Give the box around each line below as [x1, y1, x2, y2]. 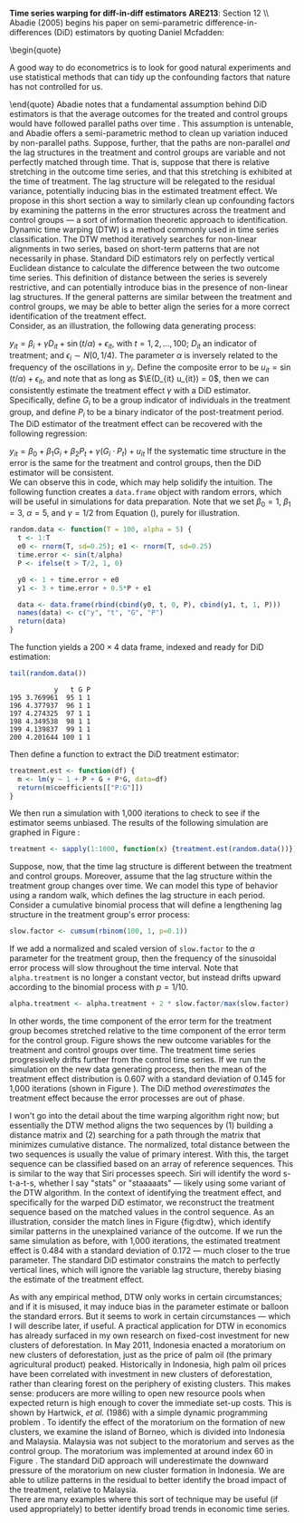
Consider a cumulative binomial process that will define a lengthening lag [9, 899, 282, 910]
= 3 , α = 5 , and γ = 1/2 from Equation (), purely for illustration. [9, 508, 241, 519]
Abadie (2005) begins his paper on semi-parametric [9, 17, 204, 28]
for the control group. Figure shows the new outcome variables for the [9, 1035, 271, 1045]
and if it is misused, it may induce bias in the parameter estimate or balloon [9, 1301, 290, 1312]
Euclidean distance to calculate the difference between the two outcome [9, 263, 280, 273]
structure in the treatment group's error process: [9, 909, 191, 920]
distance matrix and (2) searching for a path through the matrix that [9, 1130, 261, 1140]
